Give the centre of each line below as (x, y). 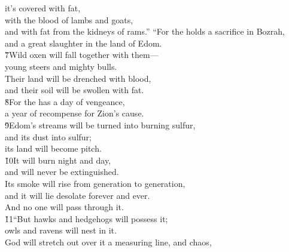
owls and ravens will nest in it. (61, 230)
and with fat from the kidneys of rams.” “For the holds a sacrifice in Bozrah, (145, 31)
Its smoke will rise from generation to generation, (95, 183)
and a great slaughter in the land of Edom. (83, 43)
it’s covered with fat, (43, 8)
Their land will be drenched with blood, (78, 78)
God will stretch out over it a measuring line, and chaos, (108, 242)
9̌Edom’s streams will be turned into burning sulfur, (100, 125)
